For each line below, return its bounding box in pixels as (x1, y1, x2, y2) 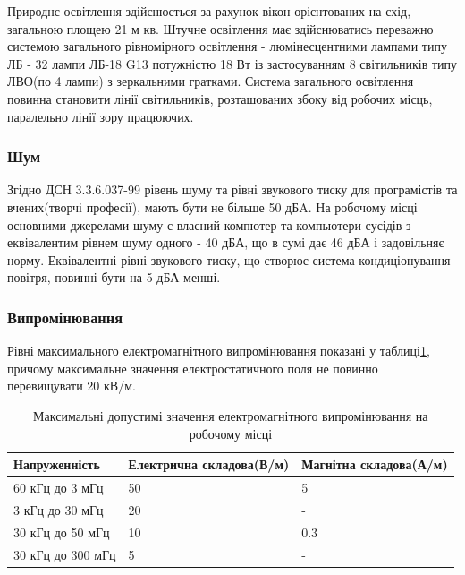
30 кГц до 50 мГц (13, 522, 110, 541)
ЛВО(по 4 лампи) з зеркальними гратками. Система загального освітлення (7, 72, 414, 90)
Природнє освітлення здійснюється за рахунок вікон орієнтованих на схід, (7, 2, 411, 20)
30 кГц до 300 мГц (13, 545, 116, 563)
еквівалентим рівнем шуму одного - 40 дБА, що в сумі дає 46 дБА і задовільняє (7, 233, 444, 252)
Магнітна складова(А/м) (301, 455, 448, 474)
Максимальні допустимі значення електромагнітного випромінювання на (33, 406, 428, 425)
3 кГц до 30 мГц (13, 500, 104, 519)
